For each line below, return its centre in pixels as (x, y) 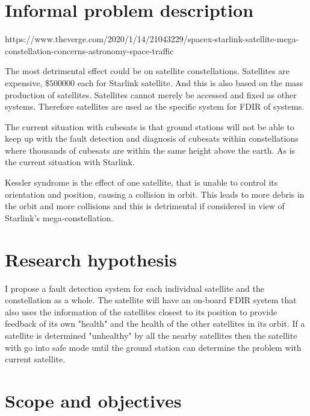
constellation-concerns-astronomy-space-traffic (89, 50)
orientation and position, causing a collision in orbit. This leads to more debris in (155, 194)
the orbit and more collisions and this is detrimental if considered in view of (145, 206)
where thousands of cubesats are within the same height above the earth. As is (150, 150)
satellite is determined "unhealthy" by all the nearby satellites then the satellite (151, 335)
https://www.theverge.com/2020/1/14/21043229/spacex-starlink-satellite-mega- (152, 39)
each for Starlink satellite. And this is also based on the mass (190, 82)
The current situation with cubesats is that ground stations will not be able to (150, 126)
